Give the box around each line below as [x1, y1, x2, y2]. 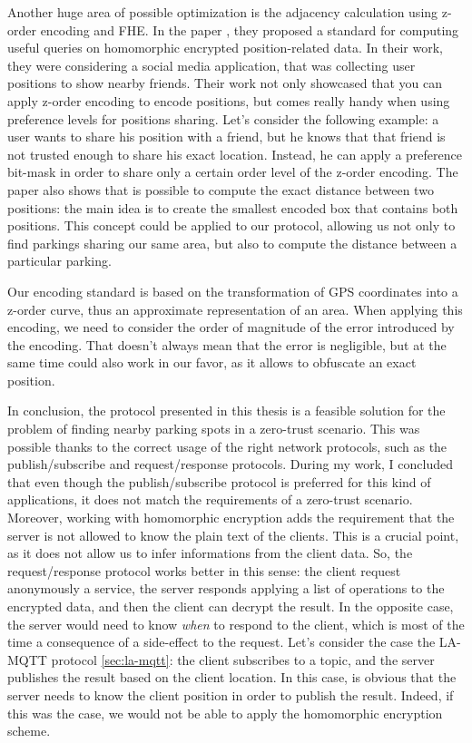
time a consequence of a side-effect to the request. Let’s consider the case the [7, 632, 436, 651]
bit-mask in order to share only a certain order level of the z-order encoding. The [7, 162, 458, 181]
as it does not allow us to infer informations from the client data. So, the [7, 543, 413, 562]
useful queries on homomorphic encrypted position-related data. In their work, [7, 38, 444, 57]
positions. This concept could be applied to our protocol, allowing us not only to [7, 216, 456, 235]
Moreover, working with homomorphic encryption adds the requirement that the [7, 508, 455, 527]
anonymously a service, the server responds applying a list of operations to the [7, 579, 445, 598]
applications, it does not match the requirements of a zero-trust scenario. [7, 490, 413, 509]
